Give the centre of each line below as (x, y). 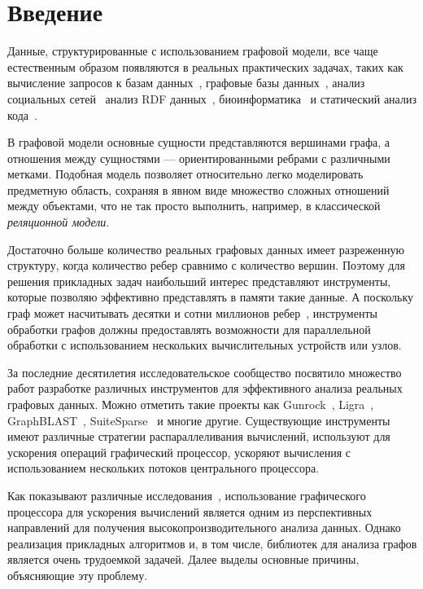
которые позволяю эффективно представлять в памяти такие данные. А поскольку (211, 297)
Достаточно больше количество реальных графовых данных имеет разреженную (206, 249)
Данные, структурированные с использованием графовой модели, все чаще (193, 51)
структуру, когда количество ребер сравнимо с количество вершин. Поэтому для (206, 265)
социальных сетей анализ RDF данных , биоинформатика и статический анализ (212, 98)
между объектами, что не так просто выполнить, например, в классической (194, 206)
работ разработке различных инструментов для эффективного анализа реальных (205, 388)
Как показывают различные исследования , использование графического (187, 495)
